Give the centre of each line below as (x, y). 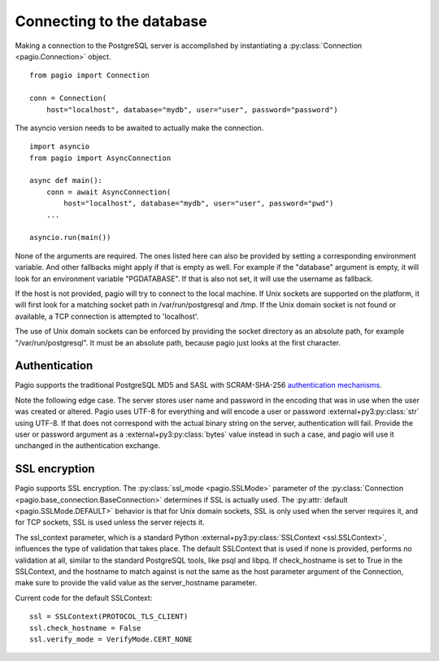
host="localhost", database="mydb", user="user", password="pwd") (199, 204)
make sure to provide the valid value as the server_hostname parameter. (136, 583)
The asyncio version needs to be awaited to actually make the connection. (139, 128)
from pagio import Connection (90, 76)
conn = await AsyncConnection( (109, 192)
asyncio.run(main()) (70, 237)
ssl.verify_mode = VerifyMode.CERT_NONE (111, 639)
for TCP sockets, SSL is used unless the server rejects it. (110, 522)
